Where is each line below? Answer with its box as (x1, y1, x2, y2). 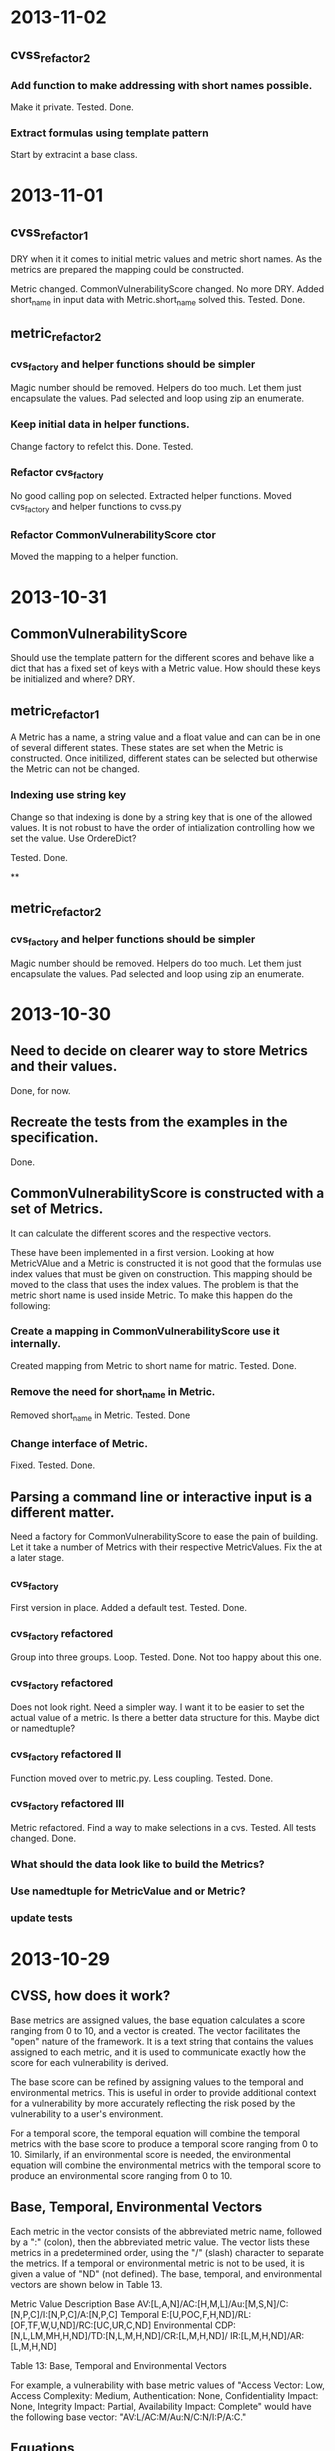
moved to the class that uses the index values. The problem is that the (10, 1278, 299, 1290)
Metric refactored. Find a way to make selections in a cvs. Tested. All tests (10, 1822, 317, 1834)
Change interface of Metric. (10, 1437, 148, 1451)
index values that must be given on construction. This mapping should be (10, 1267, 313, 1280)
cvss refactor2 (10, 46, 91, 65)
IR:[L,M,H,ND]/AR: (229, 2329, 305, 2341)
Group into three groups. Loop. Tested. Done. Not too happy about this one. (10, 1651, 322, 1663)
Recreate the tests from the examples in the (10, 1114, 288, 1131)
